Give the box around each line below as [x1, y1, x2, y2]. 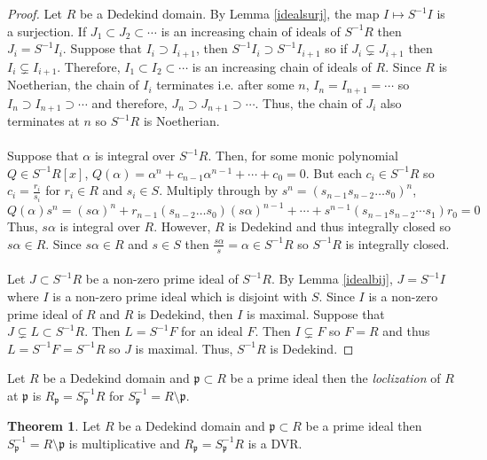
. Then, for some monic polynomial [208, 146, 398, 165]
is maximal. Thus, [135, 339, 233, 357]
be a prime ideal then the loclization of [230, 369, 441, 387]
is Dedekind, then [137, 304, 233, 323]
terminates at [7, 112, 80, 129]
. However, [153, 217, 211, 236]
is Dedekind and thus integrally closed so [228, 217, 452, 236]
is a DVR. [247, 433, 302, 452]
